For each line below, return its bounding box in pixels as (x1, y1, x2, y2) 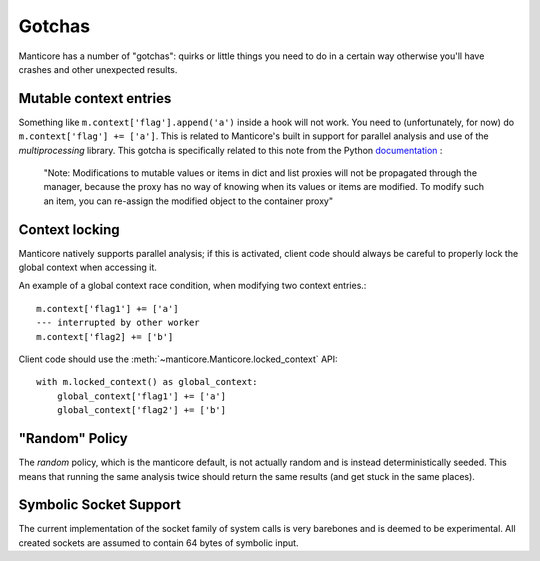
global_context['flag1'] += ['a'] (56, 390, 227, 402)
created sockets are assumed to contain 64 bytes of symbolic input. (18, 536, 299, 549)
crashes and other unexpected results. (18, 63, 178, 75)
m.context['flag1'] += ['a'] (36, 303, 179, 314)
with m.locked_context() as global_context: (36, 376, 259, 388)
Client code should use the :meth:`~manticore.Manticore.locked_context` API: (18, 353, 339, 365)
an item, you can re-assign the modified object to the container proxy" (43, 195, 334, 207)
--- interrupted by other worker (36, 317, 200, 329)
